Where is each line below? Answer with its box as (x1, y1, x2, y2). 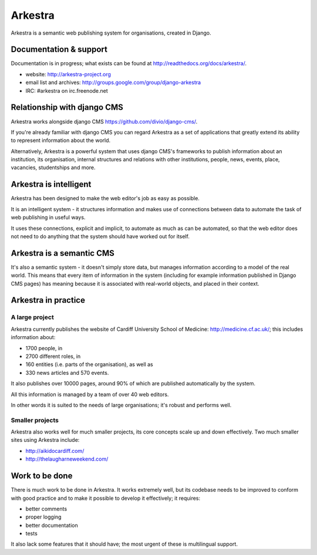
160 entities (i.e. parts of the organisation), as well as (25, 361, 154, 368)
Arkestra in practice (11, 295, 85, 305)
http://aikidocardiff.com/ (25, 447, 85, 454)
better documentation (25, 522, 79, 529)
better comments (25, 505, 68, 512)
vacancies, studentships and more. (11, 164, 96, 171)
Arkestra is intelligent (11, 180, 92, 189)
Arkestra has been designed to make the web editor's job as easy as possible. (11, 195, 200, 202)
